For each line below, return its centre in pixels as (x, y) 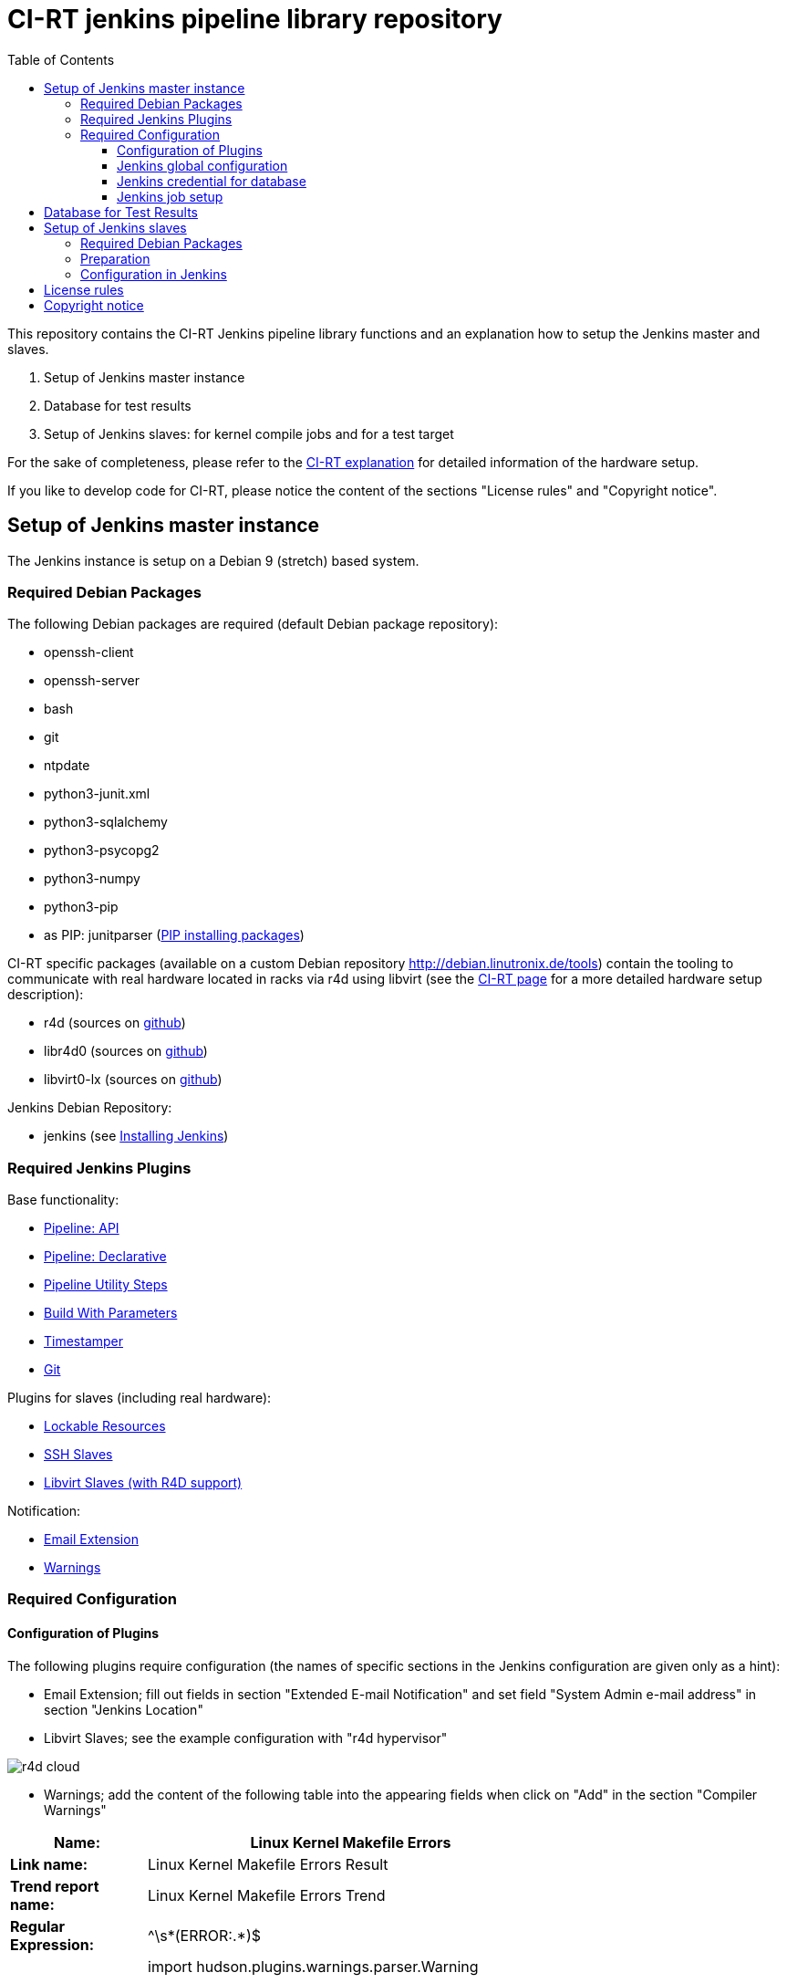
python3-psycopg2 (102, 851)
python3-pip (81, 907)
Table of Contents (61, 59)
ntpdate (67, 766)
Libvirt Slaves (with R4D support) (143, 1483)
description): (46, 995)
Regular (38, 1926)
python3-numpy (92, 879)
